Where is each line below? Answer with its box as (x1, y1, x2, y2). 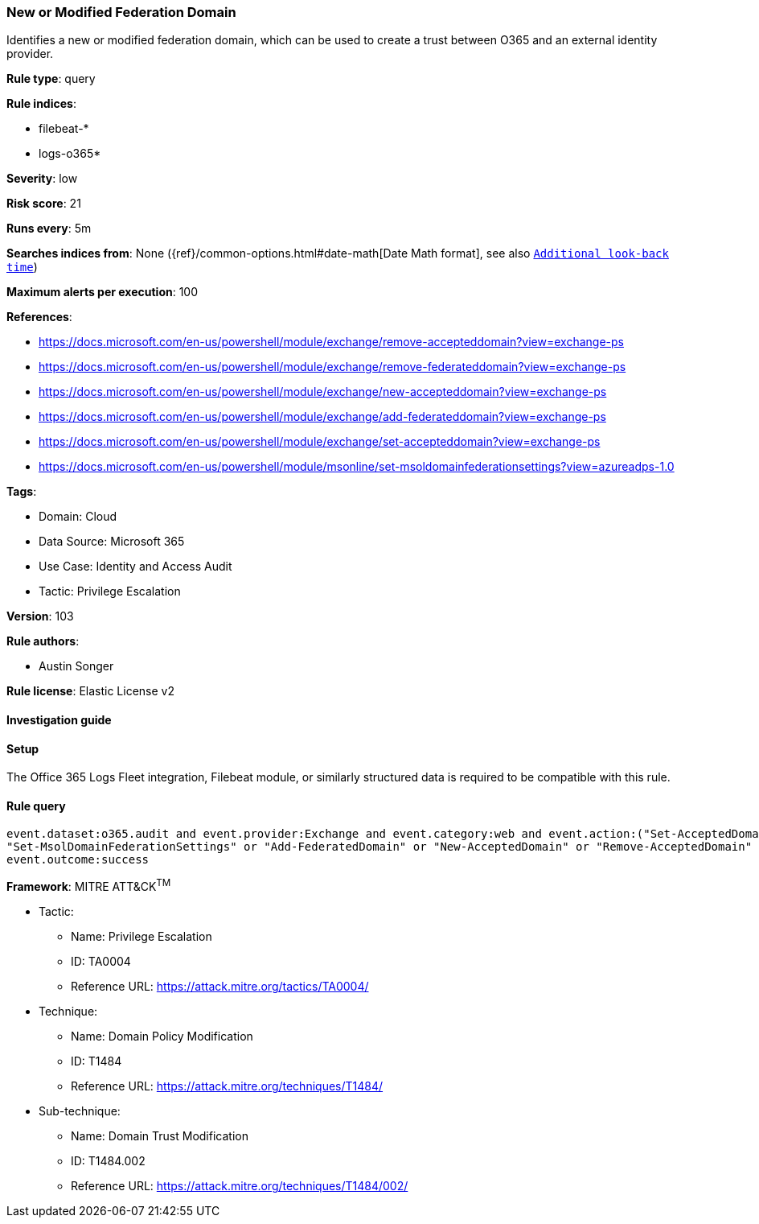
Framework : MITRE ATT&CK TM (6, 877, 171, 894)
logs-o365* (39, 146, 101, 161)
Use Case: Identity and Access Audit (39, 559, 232, 574)
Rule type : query (6, 72, 96, 86)
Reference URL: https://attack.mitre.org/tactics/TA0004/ (71, 979, 369, 994)
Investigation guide (6, 712, 112, 727)
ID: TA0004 (71, 954, 131, 969)
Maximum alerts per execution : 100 (6, 285, 199, 299)
